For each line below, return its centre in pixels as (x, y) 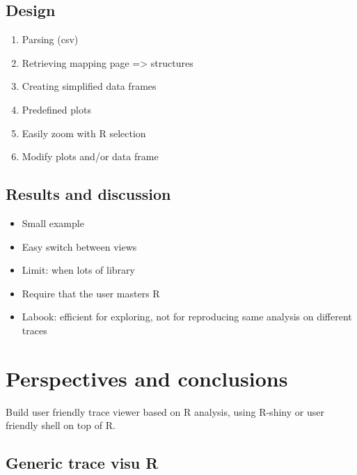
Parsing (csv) (50, 39)
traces (34, 330)
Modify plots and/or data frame (90, 156)
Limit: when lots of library (78, 270)
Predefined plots (56, 109)
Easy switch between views (79, 246)
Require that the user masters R (91, 293)
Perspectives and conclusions (147, 378)
